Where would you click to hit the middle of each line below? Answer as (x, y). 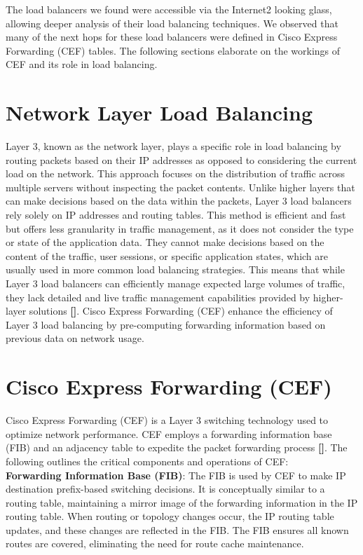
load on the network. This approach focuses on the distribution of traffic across (176, 173)
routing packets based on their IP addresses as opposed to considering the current (181, 159)
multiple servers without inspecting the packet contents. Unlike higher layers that (180, 187)
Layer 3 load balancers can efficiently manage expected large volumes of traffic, (176, 283)
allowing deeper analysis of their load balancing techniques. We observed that (172, 23)
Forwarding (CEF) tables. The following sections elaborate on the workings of (173, 50)
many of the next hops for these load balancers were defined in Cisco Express (172, 37)
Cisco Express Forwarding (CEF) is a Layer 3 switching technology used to (167, 420)
